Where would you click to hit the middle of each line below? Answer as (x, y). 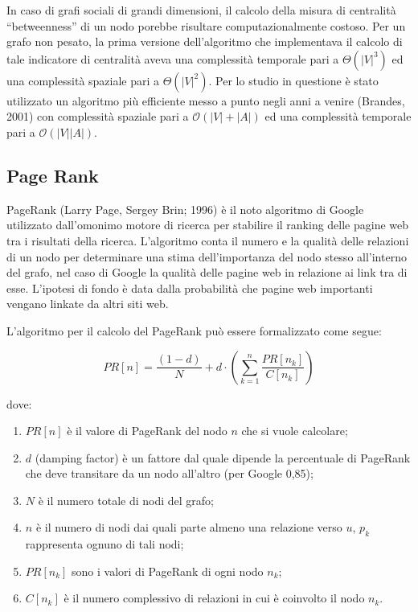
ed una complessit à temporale (338, 116)
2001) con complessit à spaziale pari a (98, 116)
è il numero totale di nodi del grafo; (126, 500)
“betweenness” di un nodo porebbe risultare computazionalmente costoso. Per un (206, 25)
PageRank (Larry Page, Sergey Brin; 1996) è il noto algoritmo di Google (185, 209)
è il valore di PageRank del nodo (147, 431)
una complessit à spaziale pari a (83, 80)
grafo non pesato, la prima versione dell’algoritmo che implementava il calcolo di (205, 41)
